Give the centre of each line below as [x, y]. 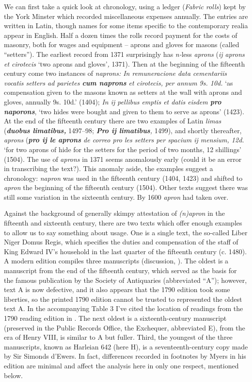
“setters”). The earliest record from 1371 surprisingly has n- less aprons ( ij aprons [124, 54]
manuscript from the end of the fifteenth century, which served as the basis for [120, 270]
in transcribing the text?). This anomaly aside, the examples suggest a [109, 168]
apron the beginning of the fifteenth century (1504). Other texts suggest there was [126, 187]
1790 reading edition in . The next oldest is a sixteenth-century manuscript [115, 318]
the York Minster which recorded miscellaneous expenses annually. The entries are [126, 16]
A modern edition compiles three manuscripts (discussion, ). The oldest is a [116, 261]
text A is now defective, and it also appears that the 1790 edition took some [117, 289]
